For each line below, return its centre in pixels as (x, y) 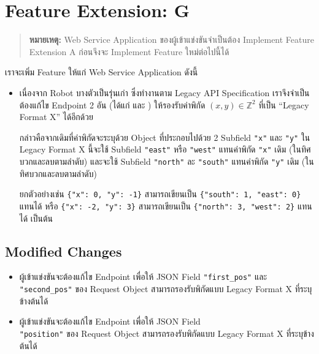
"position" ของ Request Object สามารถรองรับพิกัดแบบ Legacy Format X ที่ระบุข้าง (167, 333)
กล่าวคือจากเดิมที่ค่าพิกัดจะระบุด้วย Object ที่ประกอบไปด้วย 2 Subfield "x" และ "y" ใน (165, 137)
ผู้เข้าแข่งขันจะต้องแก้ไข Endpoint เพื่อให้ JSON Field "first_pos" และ (143, 277)
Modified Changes (63, 251)
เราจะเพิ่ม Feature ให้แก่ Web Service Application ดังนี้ (102, 72)
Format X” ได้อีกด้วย (56, 117)
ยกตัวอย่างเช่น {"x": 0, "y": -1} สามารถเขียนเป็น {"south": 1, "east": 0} (160, 194)
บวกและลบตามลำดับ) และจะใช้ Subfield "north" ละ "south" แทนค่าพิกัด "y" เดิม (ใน (167, 161)
